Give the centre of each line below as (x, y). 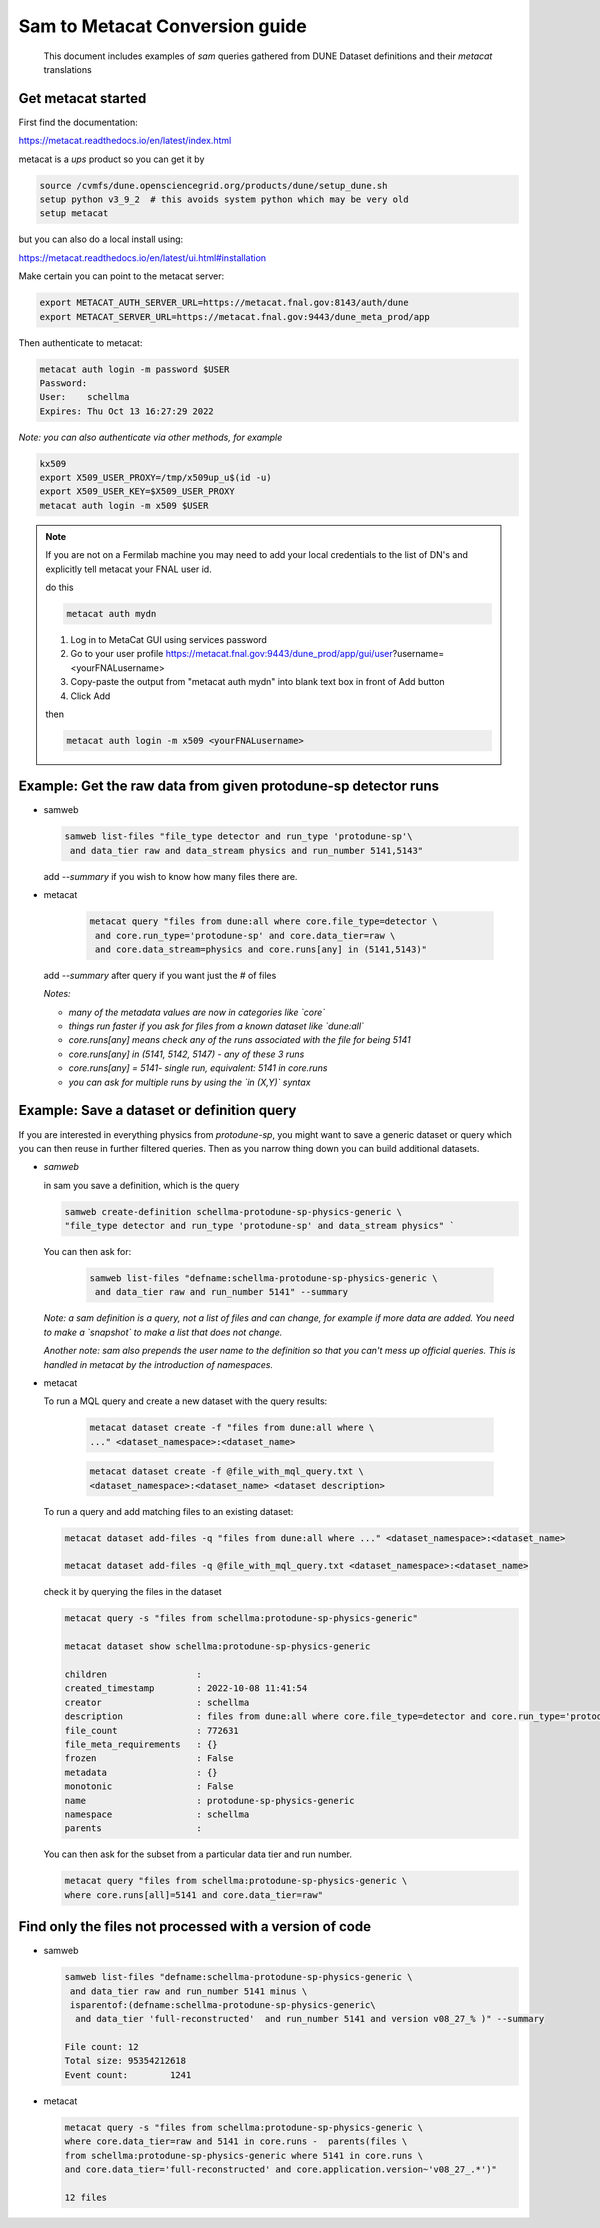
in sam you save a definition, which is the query (141, 1185)
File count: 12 (101, 2047)
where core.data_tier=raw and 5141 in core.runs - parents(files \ (236, 2141)
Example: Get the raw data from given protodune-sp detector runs (229, 786)
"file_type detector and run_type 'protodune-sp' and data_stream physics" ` (259, 1226)
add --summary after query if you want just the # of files (160, 975)
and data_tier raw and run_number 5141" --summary (222, 1292)
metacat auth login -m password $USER (134, 369)
